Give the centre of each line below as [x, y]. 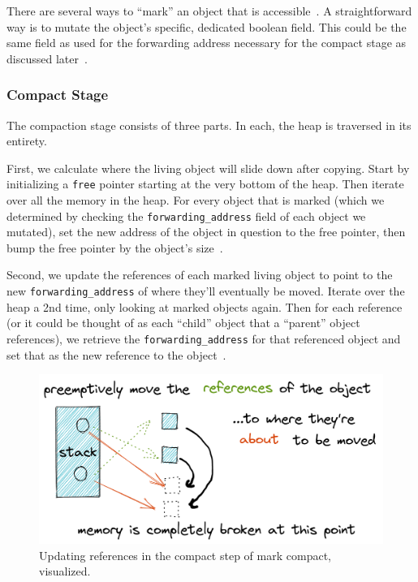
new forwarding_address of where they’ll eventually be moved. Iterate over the [206, 291]
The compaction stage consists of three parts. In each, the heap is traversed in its [209, 125]
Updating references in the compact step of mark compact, [185, 555]
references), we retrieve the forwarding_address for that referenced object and [204, 338]
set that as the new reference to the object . [116, 354]
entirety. [27, 141]
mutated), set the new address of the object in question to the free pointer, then [206, 232]
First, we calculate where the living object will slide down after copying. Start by [208, 168]
